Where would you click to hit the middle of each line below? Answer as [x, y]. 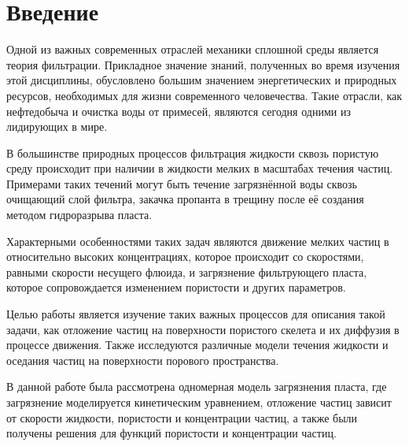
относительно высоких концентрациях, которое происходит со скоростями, [185, 256]
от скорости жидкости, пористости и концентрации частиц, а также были [182, 417]
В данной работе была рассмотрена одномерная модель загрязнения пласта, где [197, 387]
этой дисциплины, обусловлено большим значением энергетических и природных [202, 80]
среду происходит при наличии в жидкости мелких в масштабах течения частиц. [200, 168]
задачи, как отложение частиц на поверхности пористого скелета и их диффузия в [203, 329]
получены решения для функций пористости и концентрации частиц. [171, 433]
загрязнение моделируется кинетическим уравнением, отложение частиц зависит [199, 402]
